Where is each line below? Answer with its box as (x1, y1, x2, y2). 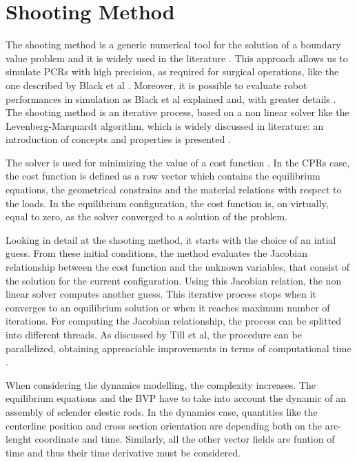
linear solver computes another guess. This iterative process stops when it (6, 287, 316, 301)
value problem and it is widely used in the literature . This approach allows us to (6, 50, 348, 65)
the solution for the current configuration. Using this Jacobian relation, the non (6, 273, 342, 287)
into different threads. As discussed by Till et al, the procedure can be (6, 327, 302, 341)
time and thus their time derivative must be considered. (6, 445, 241, 459)
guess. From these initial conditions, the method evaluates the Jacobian (6, 246, 307, 260)
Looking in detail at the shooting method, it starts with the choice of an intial (6, 232, 336, 247)
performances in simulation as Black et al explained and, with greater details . (6, 91, 336, 106)
